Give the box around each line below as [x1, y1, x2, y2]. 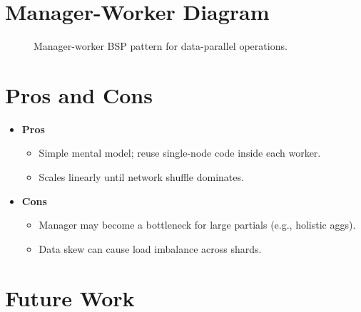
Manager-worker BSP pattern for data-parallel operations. [34, 38, 288, 53]
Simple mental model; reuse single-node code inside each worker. [39, 145, 321, 160]
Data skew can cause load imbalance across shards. [39, 241, 262, 256]
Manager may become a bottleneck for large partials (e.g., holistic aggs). [39, 217, 356, 232]
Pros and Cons [5, 80, 153, 109]
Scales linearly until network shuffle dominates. [39, 170, 244, 184]
